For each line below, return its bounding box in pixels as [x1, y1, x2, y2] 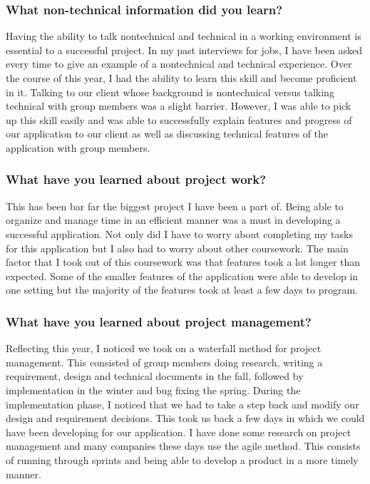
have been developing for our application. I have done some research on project [6, 424, 351, 439]
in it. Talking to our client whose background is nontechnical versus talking [6, 84, 334, 99]
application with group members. [6, 140, 150, 155]
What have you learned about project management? [6, 312, 312, 330]
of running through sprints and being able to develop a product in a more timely [6, 452, 359, 467]
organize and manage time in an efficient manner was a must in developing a [6, 212, 341, 227]
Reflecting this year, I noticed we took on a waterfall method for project [6, 341, 322, 356]
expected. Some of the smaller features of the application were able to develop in [6, 268, 359, 283]
